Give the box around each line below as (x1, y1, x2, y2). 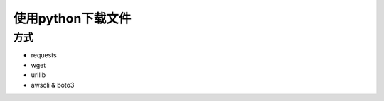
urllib (31, 71, 46, 79)
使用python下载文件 (13, 11, 132, 26)
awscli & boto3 (31, 81, 75, 89)
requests (31, 51, 57, 59)
